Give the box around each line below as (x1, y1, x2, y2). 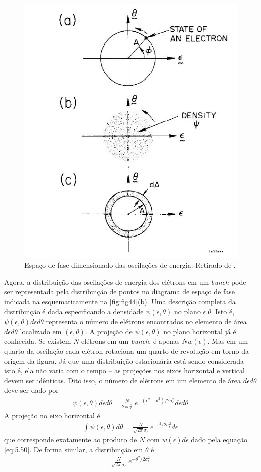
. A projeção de (85, 326, 133, 336)
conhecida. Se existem (4, 336, 71, 346)
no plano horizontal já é (163, 326, 236, 336)
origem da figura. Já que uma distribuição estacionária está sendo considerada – (4, 355, 250, 366)
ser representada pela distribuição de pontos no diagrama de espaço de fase (4, 286, 235, 297)
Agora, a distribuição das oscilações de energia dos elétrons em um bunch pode (4, 276, 246, 287)
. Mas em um (207, 336, 248, 346)
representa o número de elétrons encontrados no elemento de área (46, 316, 247, 327)
